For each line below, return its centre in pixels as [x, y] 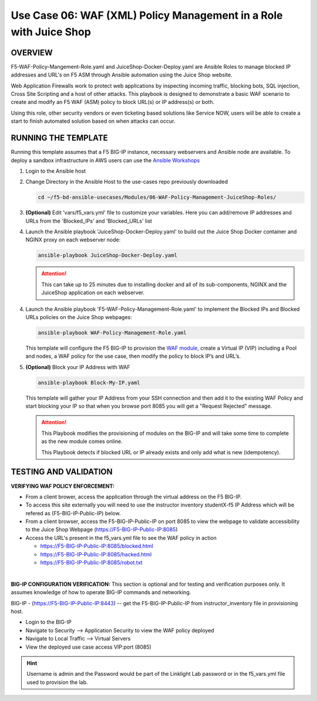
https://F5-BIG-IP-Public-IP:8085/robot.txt [92, 563]
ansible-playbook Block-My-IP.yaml [89, 383]
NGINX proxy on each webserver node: [73, 240]
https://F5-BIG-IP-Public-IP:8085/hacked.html [96, 554]
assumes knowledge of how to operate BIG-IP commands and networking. [101, 592]
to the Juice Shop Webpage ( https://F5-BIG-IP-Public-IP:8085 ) [102, 529]
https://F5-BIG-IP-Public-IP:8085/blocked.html [97, 546]
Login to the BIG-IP [48, 622]
